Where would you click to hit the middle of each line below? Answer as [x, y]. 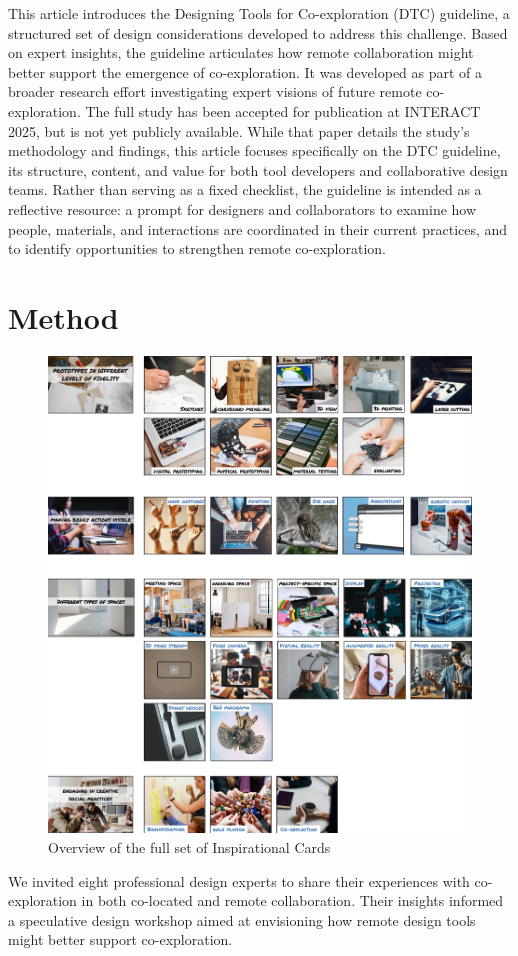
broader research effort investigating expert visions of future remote [215, 91]
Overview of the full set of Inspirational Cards [189, 847]
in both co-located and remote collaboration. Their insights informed [292, 900]
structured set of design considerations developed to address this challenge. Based [258, 32]
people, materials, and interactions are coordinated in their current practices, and [258, 228]
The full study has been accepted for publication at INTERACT [283, 110]
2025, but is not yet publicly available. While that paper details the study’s [239, 130]
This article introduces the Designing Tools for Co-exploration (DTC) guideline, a [259, 13]
